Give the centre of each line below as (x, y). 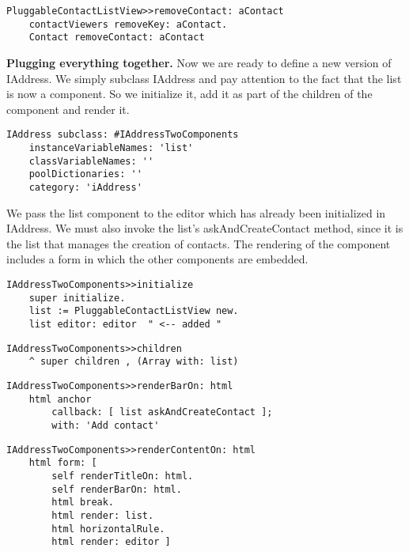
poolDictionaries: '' (85, 174)
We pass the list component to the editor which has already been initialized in (196, 212)
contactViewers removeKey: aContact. (128, 24)
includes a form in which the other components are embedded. (157, 259)
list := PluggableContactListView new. (134, 311)
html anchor (60, 399)
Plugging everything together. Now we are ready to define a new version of (199, 62)
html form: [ (63, 463)
